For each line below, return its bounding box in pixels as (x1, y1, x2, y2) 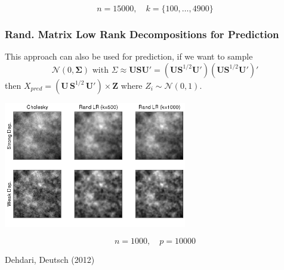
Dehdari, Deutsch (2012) (5, 253, 95, 266)
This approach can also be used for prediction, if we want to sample (5, 50, 253, 63)
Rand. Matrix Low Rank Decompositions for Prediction (5, 26, 279, 41)
